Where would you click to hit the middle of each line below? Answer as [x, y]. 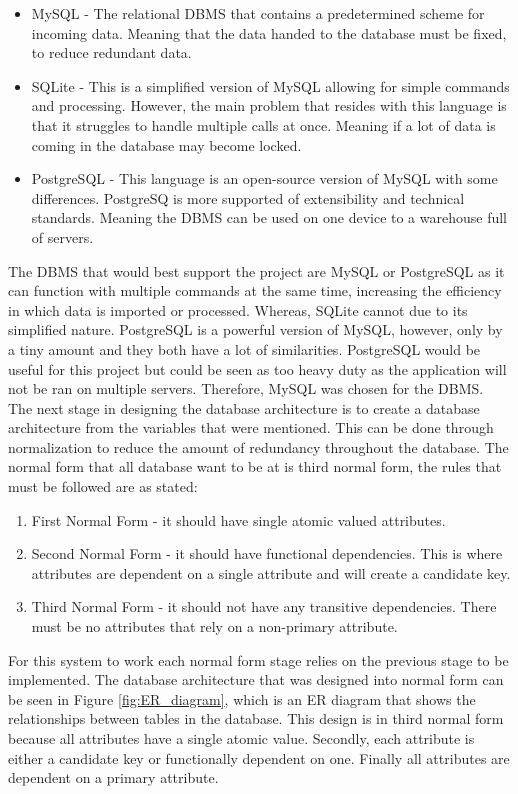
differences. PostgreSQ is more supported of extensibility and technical [248, 197]
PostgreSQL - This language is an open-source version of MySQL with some [264, 178]
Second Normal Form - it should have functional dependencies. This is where [267, 553]
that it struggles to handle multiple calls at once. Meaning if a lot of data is [263, 124]
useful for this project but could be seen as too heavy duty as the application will [257, 368]
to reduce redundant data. [111, 52]
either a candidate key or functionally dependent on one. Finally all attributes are [259, 757]
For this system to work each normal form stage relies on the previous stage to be [258, 659]
